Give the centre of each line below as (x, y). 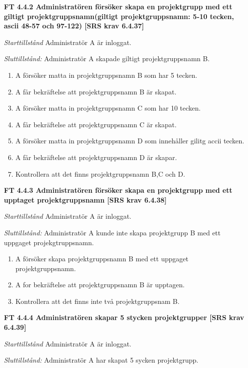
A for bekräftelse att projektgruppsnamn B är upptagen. (100, 285)
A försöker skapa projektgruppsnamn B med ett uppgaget (102, 259)
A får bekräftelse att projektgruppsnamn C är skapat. (96, 124)
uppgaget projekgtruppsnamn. (49, 242)
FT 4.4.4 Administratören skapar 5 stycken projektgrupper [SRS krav (124, 317)
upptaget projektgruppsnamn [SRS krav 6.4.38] (85, 199)
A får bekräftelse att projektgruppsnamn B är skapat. (96, 91)
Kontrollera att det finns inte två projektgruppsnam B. (97, 301)
